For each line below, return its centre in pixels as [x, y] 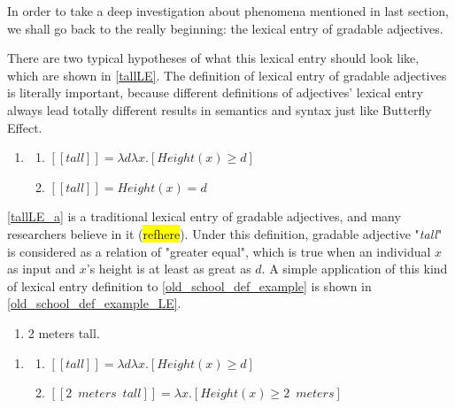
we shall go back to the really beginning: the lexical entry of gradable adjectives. [225, 28]
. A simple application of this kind [355, 269]
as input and [42, 269]
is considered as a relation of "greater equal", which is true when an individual [219, 251]
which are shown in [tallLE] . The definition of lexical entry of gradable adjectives [227, 75]
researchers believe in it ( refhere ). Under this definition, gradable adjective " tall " [225, 233]
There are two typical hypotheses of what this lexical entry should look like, [213, 58]
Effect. [25, 127]
